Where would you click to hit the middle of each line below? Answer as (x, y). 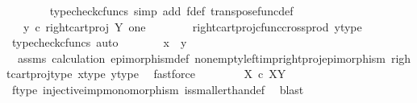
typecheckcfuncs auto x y (99, 42)
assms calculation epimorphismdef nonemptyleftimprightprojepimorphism (201, 58)
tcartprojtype (40, 74)
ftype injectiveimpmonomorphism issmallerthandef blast (158, 89)
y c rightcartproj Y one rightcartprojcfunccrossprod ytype (192, 26)
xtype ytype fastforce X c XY (182, 74)
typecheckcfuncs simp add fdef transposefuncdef (171, 10)
